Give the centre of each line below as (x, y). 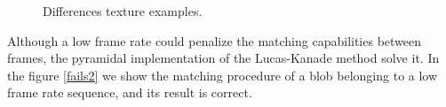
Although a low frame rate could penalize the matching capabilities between (215, 40)
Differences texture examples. (123, 11)
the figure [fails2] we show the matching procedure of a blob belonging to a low (223, 75)
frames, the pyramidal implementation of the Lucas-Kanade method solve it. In (223, 58)
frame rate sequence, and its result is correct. (130, 92)
